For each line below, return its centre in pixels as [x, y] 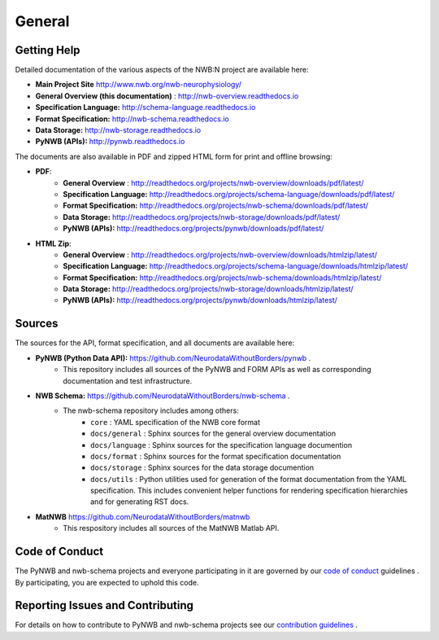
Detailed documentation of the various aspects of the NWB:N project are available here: [162, 70]
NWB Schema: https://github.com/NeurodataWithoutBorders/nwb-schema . [163, 396]
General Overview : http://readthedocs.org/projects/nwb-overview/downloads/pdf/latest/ [213, 182]
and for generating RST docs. [140, 502]
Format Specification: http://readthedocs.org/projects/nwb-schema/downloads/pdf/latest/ [216, 206]
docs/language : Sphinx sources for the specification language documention [222, 445]
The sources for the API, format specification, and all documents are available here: [155, 343]
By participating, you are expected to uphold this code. [107, 582]
